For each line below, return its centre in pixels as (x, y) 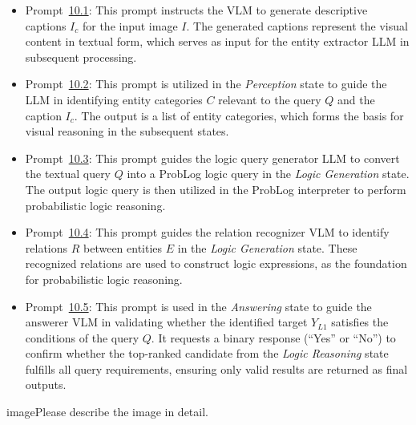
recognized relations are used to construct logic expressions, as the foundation (216, 263)
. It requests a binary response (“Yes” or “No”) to (273, 337)
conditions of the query (82, 337)
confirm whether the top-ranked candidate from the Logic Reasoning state (207, 353)
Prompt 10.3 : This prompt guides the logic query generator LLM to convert (212, 158)
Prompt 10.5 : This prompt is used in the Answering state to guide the (198, 306)
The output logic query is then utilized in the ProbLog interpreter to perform (216, 189)
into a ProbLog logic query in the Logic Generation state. (268, 174)
